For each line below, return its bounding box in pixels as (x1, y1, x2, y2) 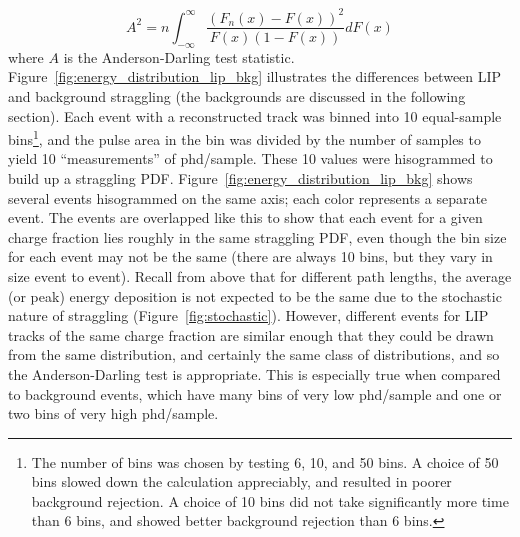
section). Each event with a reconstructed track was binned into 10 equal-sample (8, 105, 502, 126)
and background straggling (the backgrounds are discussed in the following (8, 85, 466, 106)
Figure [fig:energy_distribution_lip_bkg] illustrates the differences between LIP (8, 66, 502, 87)
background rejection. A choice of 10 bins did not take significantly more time (31, 490, 509, 511)
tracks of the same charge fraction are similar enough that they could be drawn (8, 324, 494, 345)
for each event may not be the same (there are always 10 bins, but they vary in (8, 246, 493, 267)
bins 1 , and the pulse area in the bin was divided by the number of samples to (8, 126, 481, 149)
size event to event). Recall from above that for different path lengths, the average (8, 265, 512, 286)
